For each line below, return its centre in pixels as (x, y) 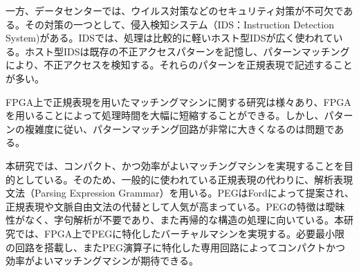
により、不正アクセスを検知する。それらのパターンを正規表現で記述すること (179, 65)
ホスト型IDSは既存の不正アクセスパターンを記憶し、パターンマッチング (187, 51)
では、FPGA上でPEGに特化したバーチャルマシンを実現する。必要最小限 (180, 233)
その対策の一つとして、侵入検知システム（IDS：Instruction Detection (179, 24)
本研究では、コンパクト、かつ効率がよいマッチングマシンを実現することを (175, 165)
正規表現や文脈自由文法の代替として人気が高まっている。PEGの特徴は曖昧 (175, 206)
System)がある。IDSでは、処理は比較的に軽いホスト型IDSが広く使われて (169, 38)
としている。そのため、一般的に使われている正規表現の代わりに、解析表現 (184, 179)
